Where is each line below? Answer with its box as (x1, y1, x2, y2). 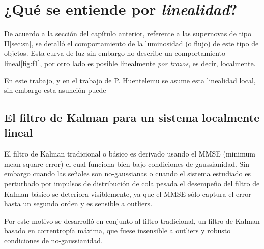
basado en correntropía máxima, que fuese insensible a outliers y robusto (4, 225, 231, 236)
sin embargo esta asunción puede (4, 85, 106, 96)
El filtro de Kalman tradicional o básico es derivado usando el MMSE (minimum (4, 148, 255, 159)
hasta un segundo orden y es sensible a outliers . (4, 198, 153, 209)
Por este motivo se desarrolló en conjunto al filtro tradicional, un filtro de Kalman (4, 215, 260, 226)
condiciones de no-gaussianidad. (4, 235, 103, 246)
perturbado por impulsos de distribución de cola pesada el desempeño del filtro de (4, 178, 260, 189)
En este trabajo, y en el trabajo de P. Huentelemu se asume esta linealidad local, (4, 75, 256, 85)
